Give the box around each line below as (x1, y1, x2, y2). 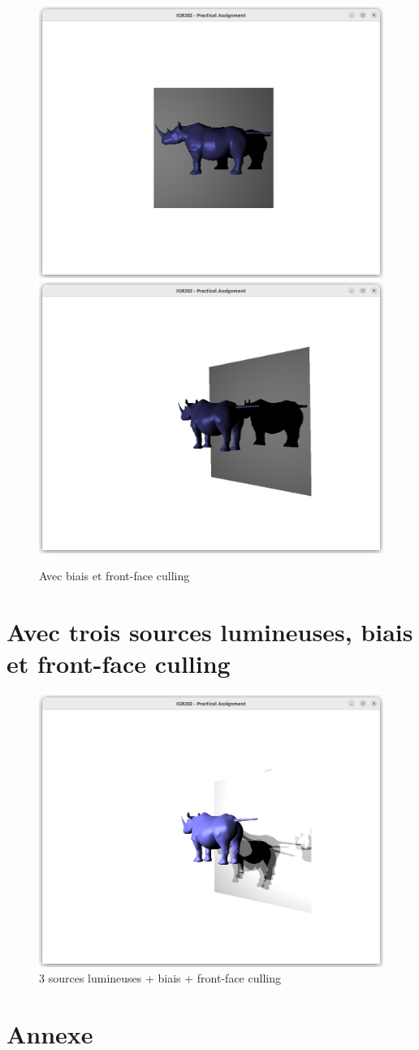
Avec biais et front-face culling (39, 567, 190, 584)
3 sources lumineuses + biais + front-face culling (39, 970, 281, 987)
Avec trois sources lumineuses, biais (6, 615, 413, 649)
